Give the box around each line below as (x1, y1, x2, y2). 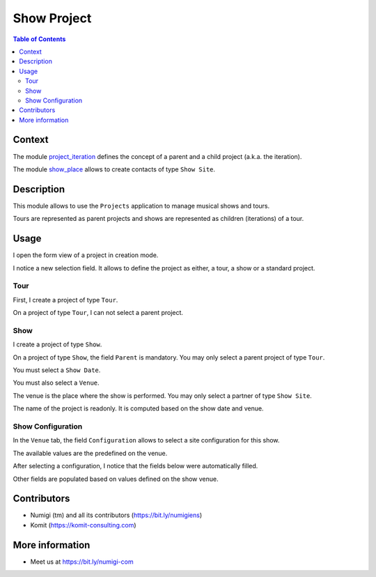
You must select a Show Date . (13, 366, 101, 374)
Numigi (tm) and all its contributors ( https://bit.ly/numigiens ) (30, 511, 203, 519)
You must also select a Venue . (13, 378, 100, 387)
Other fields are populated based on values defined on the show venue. (13, 475, 219, 483)
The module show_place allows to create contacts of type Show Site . (13, 164, 216, 174)
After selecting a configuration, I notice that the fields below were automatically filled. (13, 462, 258, 470)
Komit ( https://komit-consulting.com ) (30, 521, 136, 529)
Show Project (13, 10, 92, 26)
